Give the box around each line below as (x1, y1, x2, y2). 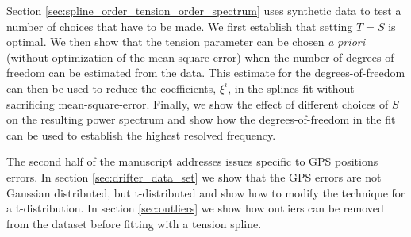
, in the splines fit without (228, 79, 355, 96)
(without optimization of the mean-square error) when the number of (6, 48, 343, 65)
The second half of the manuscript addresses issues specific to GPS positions (6, 153, 378, 170)
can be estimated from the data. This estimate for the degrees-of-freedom (48, 64, 405, 81)
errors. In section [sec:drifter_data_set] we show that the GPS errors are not (6, 168, 382, 185)
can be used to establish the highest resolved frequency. (6, 126, 276, 143)
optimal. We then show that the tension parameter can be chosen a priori (6, 33, 366, 50)
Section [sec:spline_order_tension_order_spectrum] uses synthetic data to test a (6, 2, 401, 18)
